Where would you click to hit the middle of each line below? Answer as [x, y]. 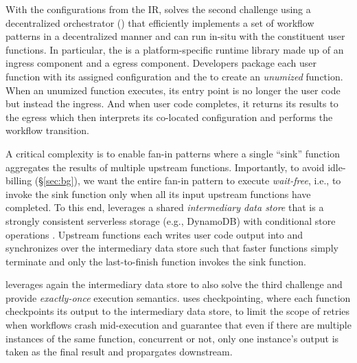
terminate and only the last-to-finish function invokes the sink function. [156, 261]
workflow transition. [47, 130]
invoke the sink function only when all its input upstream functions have [158, 194]
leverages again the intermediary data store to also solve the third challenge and [174, 284]
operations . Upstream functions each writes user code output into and [154, 234]
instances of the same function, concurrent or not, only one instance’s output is [172, 338]
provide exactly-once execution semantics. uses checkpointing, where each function [178, 297]
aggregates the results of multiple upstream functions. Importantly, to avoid [165, 167]
